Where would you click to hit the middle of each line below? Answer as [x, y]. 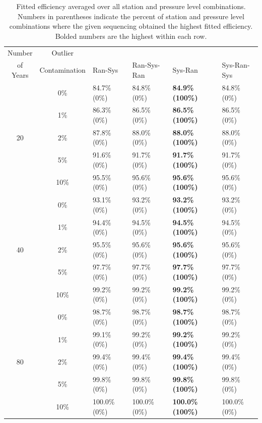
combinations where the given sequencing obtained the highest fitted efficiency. [131, 26]
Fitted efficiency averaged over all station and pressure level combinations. [131, 6]
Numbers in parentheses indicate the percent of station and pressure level [131, 16]
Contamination [62, 70]
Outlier [62, 52]
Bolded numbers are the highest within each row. [131, 36]
